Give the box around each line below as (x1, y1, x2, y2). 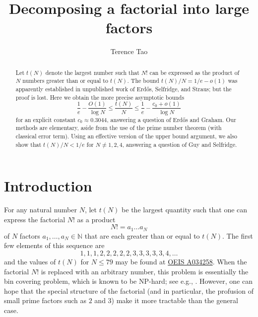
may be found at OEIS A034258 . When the (115, 256, 247, 266)
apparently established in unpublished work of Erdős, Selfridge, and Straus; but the (15, 85, 232, 93)
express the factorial (4, 214, 65, 224)
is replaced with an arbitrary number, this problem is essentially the (41, 266, 249, 276)
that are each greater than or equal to (84, 230, 200, 241)
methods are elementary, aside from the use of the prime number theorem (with (15, 124, 222, 132)
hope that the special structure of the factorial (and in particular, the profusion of (4, 285, 254, 296)
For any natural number (4, 204, 77, 215)
